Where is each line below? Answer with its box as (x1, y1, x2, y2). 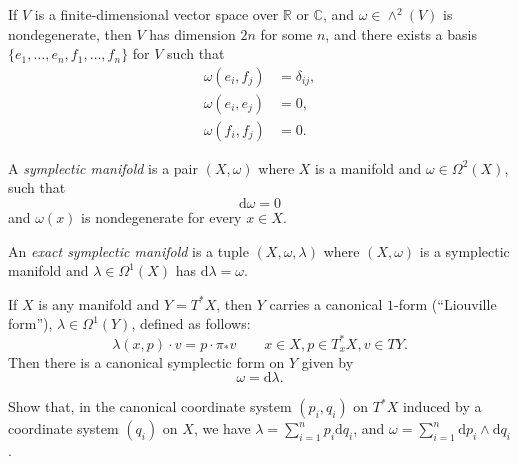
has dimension (149, 23, 236, 44)
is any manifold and (38, 293, 160, 314)
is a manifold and (315, 157, 422, 178)
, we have (193, 418, 251, 439)
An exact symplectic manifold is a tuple (8, 240, 249, 261)
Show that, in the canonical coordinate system (8, 396, 292, 417)
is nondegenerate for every (81, 207, 242, 228)
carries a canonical (269, 293, 383, 314)
